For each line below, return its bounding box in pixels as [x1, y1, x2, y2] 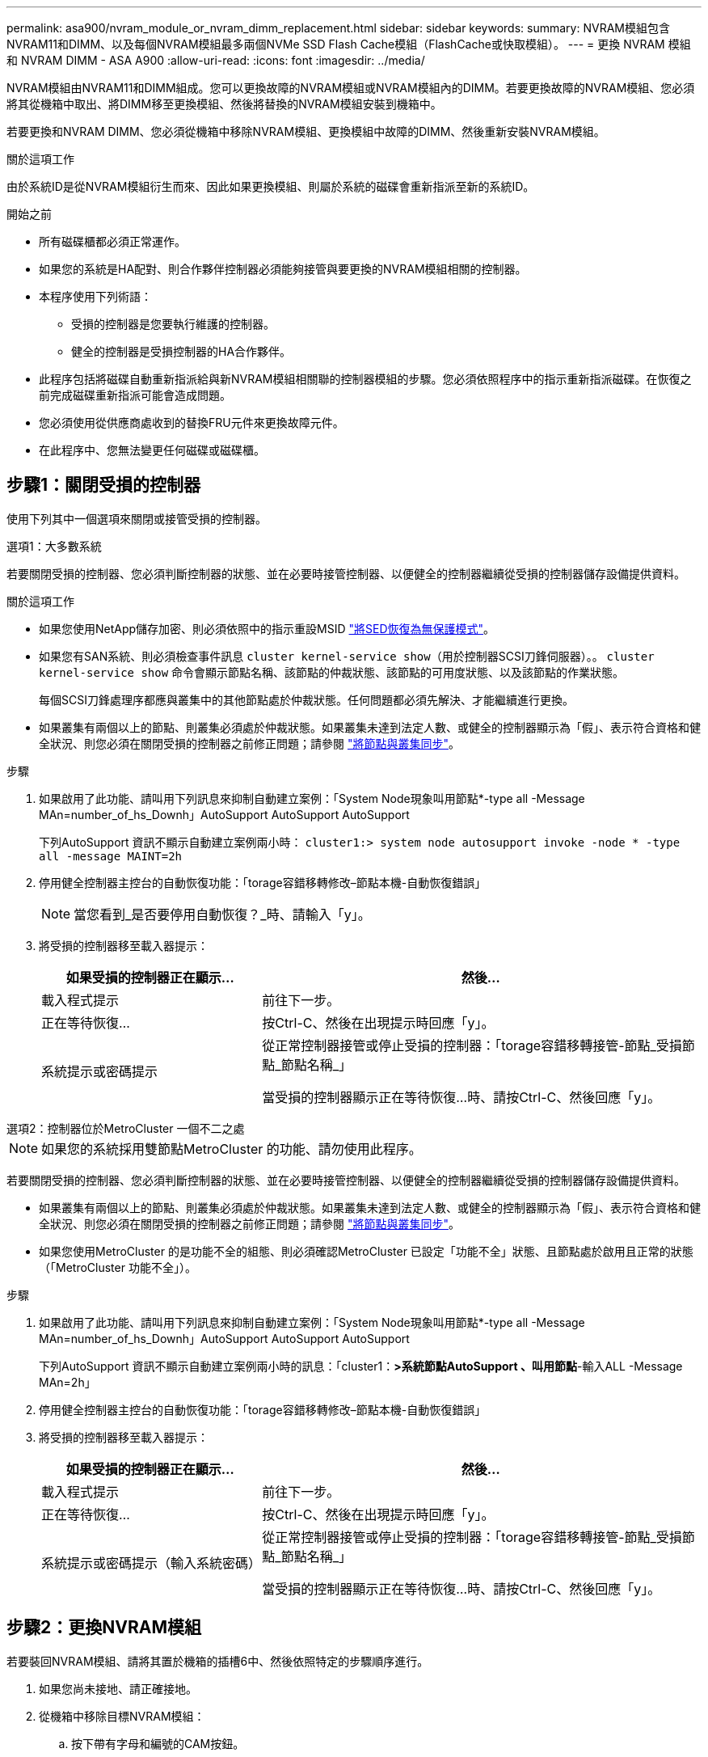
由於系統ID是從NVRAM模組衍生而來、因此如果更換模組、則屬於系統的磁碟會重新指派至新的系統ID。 [6, 180, 535, 193]
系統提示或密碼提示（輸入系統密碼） [41, 1554, 262, 1571]
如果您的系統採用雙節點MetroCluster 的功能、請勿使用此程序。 [41, 1140, 422, 1157]
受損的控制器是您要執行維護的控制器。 [71, 317, 275, 331]
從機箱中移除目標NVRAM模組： [39, 1708, 205, 1723]
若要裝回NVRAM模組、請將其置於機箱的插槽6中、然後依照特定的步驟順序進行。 [6, 1654, 429, 1668]
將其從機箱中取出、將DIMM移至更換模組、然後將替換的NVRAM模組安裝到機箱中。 [6, 97, 442, 111]
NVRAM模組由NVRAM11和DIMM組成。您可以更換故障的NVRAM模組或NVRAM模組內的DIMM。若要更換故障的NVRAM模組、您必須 [6, 81, 695, 95]
